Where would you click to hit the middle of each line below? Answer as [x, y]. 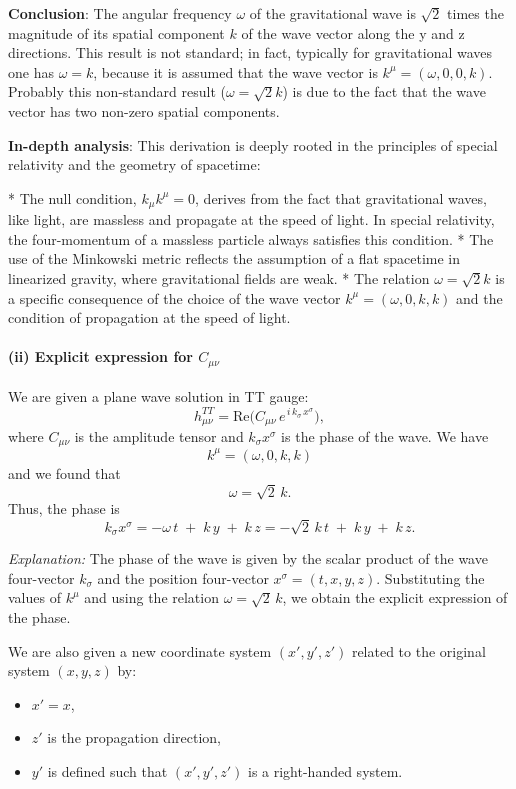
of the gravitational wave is [332, 13]
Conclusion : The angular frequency [120, 13]
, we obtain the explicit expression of [395, 597]
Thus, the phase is [64, 508]
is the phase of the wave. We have [385, 435]
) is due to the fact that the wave [384, 91]
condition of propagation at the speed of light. [149, 317]
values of [34, 597]
